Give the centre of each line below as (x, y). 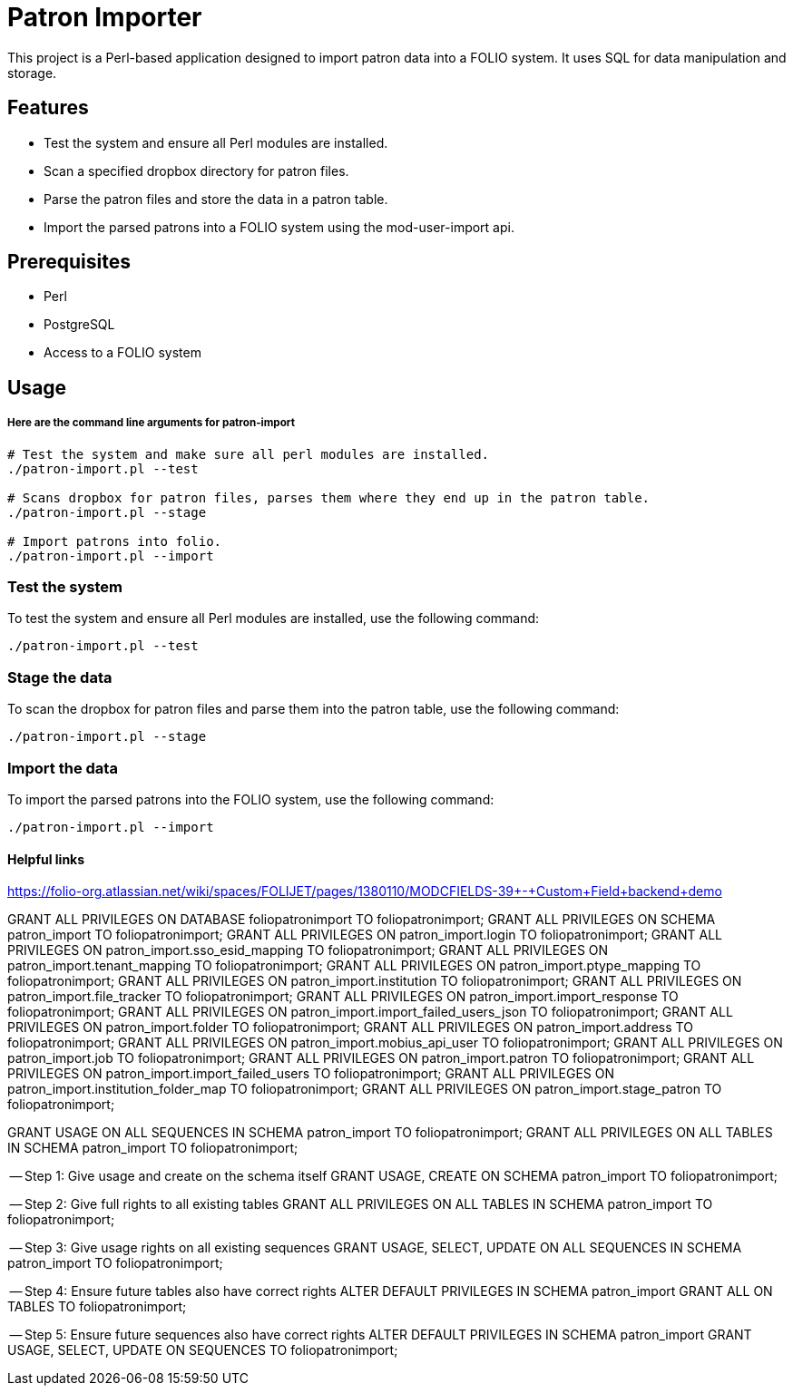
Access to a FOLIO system (122, 353)
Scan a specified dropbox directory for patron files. (196, 170)
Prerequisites (69, 262)
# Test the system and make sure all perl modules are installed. (249, 454)
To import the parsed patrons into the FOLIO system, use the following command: (251, 799)
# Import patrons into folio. (115, 541)
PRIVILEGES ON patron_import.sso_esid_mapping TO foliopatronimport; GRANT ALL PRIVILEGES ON (308, 950)
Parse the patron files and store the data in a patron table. (216, 199)
